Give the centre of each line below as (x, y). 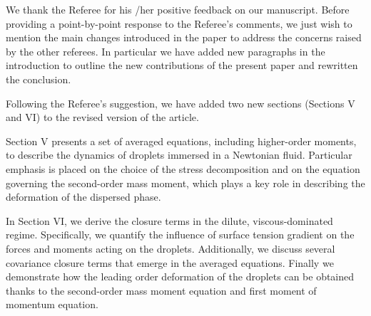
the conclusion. (39, 79)
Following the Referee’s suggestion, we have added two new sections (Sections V (181, 103)
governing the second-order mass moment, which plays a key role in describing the (185, 183)
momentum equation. (52, 304)
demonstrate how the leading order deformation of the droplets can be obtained (180, 276)
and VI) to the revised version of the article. (102, 117)
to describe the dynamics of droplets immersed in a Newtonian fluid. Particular (179, 155)
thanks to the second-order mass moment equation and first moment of (161, 290)
